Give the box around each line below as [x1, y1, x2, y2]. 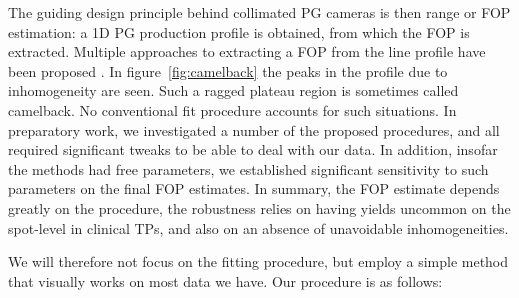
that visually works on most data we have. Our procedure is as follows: [8, 270, 443, 291]
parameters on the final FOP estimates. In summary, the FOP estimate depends [8, 178, 500, 199]
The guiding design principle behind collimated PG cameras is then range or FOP [8, 2, 511, 22]
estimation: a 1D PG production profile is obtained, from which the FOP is [8, 21, 470, 42]
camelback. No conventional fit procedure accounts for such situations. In [8, 99, 457, 120]
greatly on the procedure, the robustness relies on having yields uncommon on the [8, 197, 511, 218]
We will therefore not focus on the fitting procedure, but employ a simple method [8, 251, 509, 272]
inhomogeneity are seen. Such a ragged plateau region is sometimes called [8, 80, 459, 101]
